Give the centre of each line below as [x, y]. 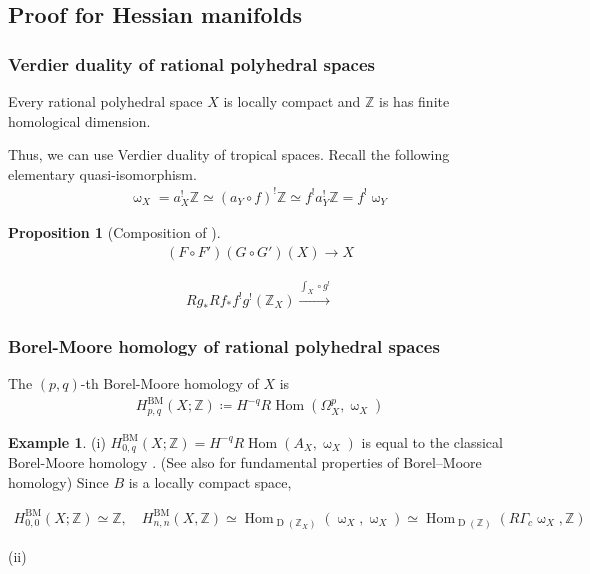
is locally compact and [292, 101]
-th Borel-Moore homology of [169, 383]
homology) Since [58, 481]
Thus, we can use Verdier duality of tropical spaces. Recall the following [229, 154]
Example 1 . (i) [57, 441]
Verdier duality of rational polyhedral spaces [192, 63]
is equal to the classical [432, 441]
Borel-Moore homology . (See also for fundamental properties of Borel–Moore [245, 462]
